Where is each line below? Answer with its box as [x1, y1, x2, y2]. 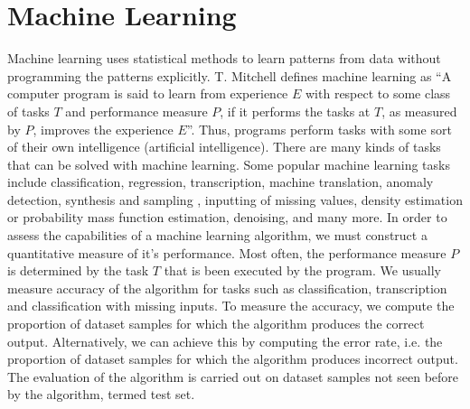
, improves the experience [33, 119, 174, 138]
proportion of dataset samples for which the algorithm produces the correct [7, 314, 425, 333]
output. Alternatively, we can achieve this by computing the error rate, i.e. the [7, 331, 443, 350]
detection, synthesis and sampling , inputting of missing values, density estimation [7, 190, 463, 209]
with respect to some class [305, 84, 451, 103]
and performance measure [65, 101, 208, 120]
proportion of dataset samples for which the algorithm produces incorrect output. [7, 349, 458, 368]
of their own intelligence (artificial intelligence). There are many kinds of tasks [7, 137, 441, 156]
